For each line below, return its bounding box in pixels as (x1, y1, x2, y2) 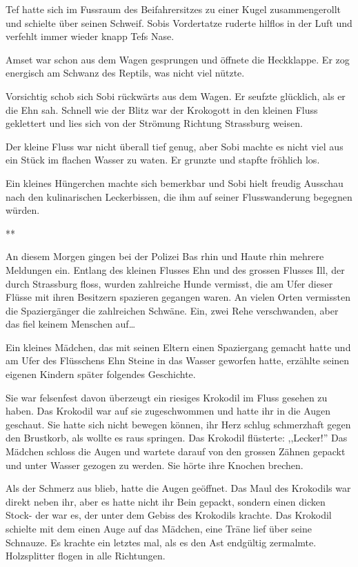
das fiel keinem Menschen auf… (6, 317, 136, 331)
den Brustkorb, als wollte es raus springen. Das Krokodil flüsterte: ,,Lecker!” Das (6, 430, 348, 445)
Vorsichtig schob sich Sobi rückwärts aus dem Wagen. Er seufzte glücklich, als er (6, 88, 346, 103)
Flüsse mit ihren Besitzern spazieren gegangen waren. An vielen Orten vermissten (6, 290, 350, 304)
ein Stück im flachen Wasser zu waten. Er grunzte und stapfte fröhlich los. (6, 152, 320, 167)
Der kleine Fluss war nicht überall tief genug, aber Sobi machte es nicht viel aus (6, 139, 344, 153)
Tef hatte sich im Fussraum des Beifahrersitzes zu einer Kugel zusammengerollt (6, 2, 341, 16)
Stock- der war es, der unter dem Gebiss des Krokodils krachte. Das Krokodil (6, 508, 332, 522)
